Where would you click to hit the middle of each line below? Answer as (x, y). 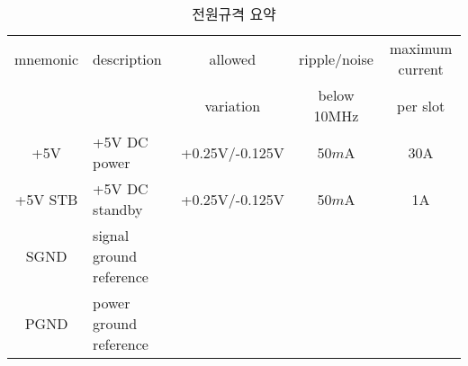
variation (233, 105)
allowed (233, 58)
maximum (421, 48)
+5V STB (46, 199)
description (127, 58)
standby (118, 209)
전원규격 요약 (234, 14)
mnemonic (47, 58)
